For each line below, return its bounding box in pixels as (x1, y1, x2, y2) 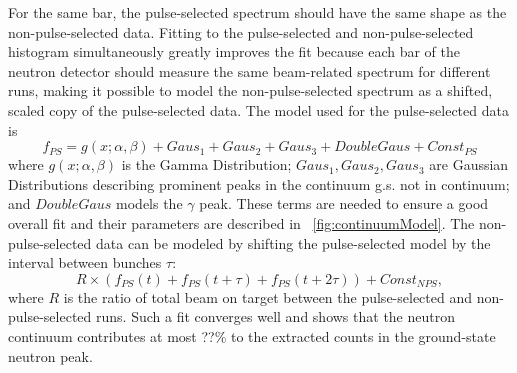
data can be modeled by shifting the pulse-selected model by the (96, 232, 491, 253)
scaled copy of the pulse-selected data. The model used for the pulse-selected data (8, 99, 509, 120)
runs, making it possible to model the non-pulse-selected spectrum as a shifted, (8, 80, 493, 101)
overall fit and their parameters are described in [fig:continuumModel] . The (8, 212, 475, 233)
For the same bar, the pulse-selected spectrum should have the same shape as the (8, 2, 507, 22)
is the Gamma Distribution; (121, 154, 292, 175)
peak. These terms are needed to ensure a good (199, 193, 489, 214)
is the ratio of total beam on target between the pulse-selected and (63, 286, 472, 307)
